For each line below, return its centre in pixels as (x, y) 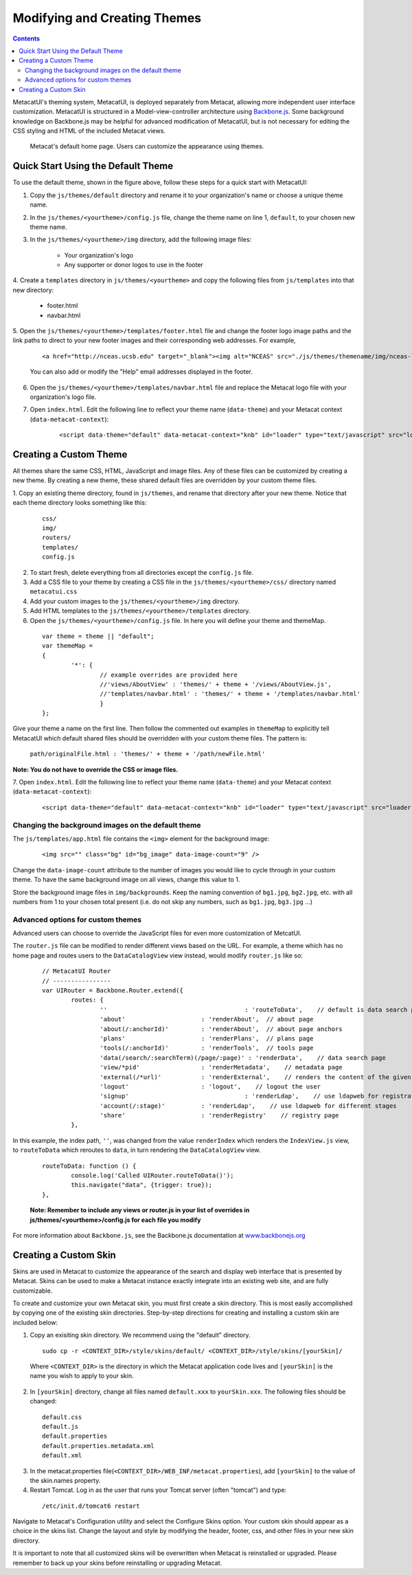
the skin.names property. (65, 1480)
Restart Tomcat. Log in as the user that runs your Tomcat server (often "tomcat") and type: (158, 1490)
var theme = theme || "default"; (98, 636)
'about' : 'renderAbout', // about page (207, 1019)
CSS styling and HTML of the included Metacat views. (89, 131)
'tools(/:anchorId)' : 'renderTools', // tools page (207, 1048)
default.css (62, 1417)
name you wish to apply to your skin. (82, 1376)
